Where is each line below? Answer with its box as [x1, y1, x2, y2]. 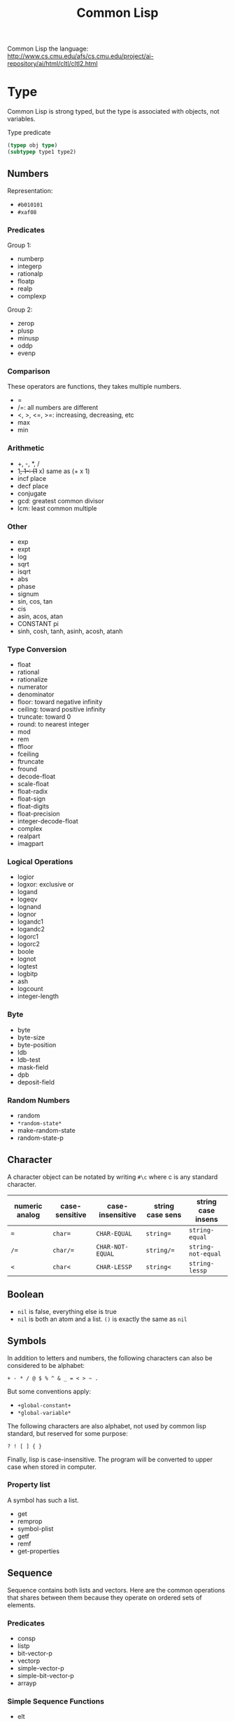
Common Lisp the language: [7, 44, 89, 53]
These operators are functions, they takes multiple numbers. [7, 383, 182, 391]
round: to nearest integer [17, 720, 90, 729]
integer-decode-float [17, 817, 78, 825]
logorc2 [17, 940, 41, 948]
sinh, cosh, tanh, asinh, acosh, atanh [17, 627, 124, 635]
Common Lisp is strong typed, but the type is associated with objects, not [7, 107, 220, 116]
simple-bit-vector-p [17, 1671, 75, 1680]
